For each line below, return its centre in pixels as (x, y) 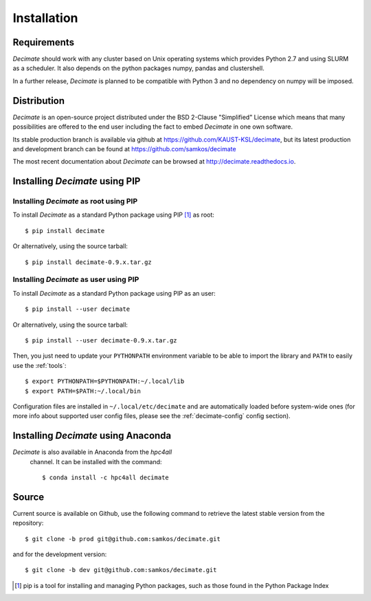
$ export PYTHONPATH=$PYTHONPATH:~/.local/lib (105, 381)
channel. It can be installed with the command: (96, 461)
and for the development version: (60, 554)
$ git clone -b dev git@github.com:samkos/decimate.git (121, 570)
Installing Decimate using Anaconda (92, 436)
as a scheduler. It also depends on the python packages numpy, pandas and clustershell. (138, 68)
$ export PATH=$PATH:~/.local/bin (83, 391)
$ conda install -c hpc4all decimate (106, 477)
